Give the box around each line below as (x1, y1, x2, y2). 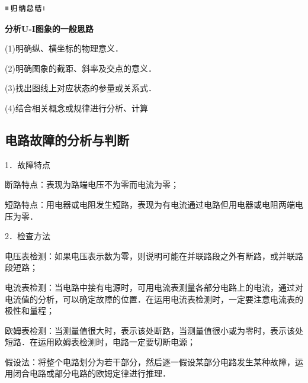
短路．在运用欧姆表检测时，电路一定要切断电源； (5, 336, 195, 348)
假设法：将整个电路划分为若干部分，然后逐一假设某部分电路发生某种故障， (5, 355, 295, 368)
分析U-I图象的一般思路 (5, 22, 94, 34)
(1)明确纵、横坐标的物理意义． (5, 42, 123, 54)
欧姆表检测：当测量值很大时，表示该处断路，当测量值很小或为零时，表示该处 (5, 324, 303, 336)
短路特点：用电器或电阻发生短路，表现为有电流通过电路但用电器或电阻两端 (5, 198, 295, 210)
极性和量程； (5, 304, 54, 317)
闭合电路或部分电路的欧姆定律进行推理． (12, 367, 171, 379)
